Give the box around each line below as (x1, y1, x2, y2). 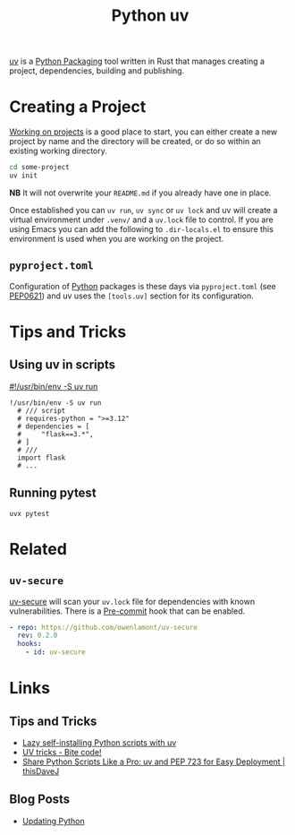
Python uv (111, 5, 190, 26)
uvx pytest (9, 509, 50, 518)
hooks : (17, 640, 42, 649)
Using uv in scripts (9, 357, 116, 373)
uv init (9, 171, 38, 180)
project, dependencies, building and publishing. (9, 65, 185, 76)
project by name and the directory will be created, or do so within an (9, 136, 261, 147)
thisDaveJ (21, 766, 60, 776)
